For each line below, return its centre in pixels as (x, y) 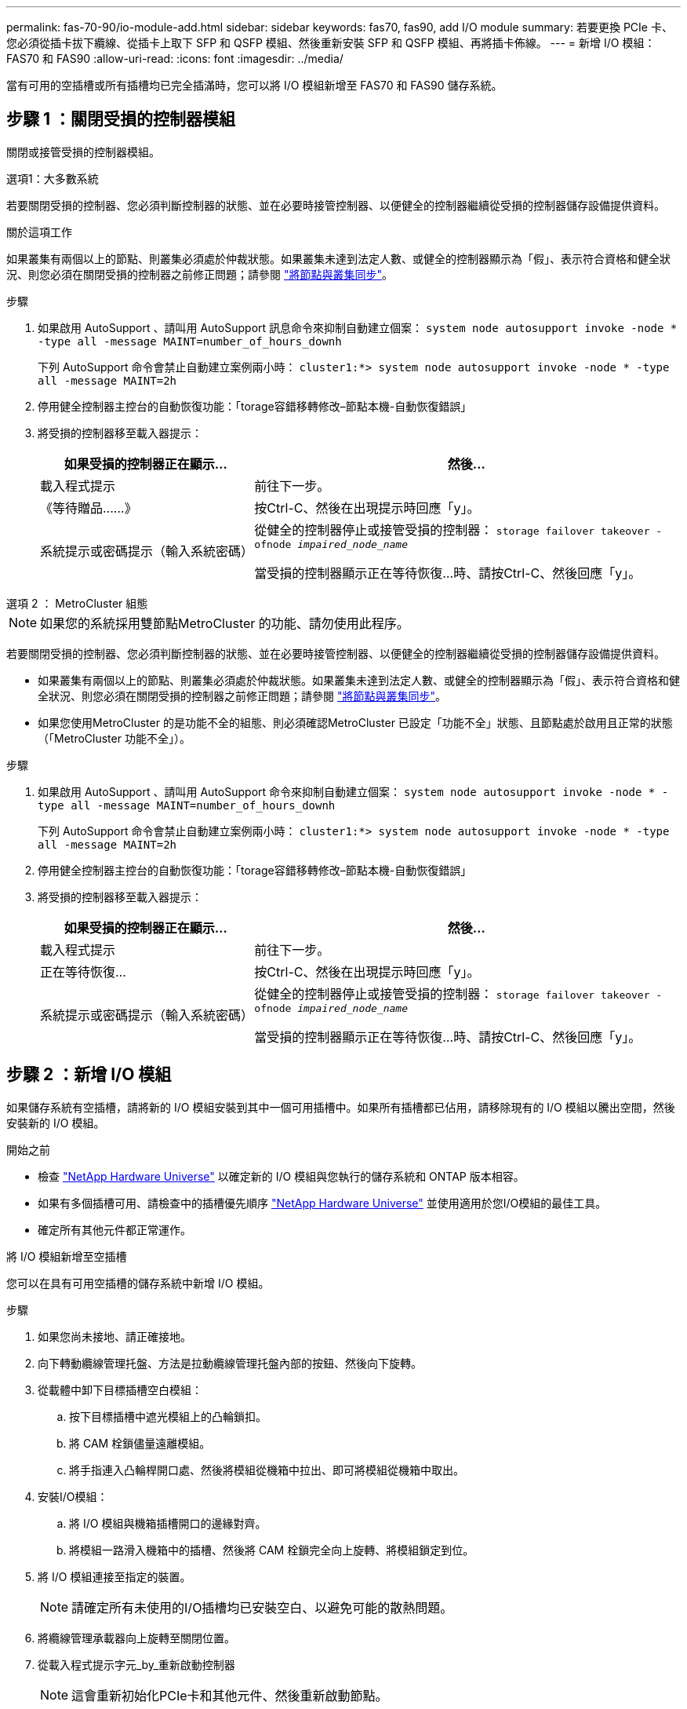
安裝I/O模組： (73, 1496)
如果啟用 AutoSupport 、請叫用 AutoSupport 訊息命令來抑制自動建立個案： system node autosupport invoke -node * (358, 327)
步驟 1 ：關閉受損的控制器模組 (121, 119)
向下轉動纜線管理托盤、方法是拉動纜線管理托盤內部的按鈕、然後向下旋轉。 (230, 1363)
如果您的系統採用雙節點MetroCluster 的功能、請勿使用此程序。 (225, 623)
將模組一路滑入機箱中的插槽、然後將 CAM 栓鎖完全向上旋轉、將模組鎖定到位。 (272, 1550)
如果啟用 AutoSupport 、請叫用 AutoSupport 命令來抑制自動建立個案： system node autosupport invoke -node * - (353, 791)
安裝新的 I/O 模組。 (56, 1123)
